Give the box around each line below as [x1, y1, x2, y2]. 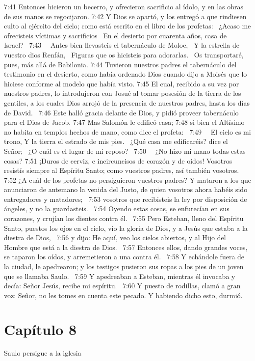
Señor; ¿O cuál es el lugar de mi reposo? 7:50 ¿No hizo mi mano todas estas [4, 145, 246, 156]
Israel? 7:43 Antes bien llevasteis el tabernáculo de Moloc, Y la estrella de [4, 40, 239, 50]
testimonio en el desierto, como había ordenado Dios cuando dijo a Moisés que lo [4, 69, 247, 79]
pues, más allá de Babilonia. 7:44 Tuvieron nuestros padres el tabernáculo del [4, 59, 237, 69]
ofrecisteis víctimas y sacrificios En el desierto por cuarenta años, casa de [4, 30, 227, 40]
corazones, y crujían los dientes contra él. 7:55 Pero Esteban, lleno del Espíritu [4, 213, 244, 223]
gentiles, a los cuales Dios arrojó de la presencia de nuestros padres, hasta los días [4, 97, 250, 108]
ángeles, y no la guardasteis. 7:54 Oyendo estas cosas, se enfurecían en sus [4, 203, 229, 214]
